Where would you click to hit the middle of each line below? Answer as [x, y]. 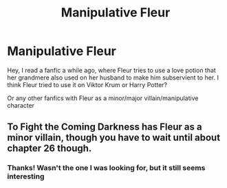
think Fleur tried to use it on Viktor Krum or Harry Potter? [87, 84]
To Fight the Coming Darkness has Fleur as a [105, 127]
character [21, 105]
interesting [26, 176]
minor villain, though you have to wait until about [114, 138]
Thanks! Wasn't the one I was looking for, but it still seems [106, 168]
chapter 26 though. [50, 149]
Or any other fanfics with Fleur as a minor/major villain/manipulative [103, 98]
